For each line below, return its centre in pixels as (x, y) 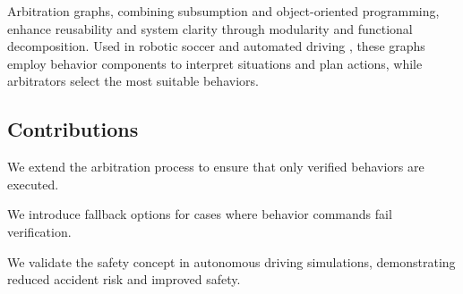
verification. (39, 231)
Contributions (73, 129)
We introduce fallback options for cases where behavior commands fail (200, 214)
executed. (33, 184)
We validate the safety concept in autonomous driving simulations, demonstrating (231, 261)
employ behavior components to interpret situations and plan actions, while (215, 63)
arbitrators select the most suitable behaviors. (133, 81)
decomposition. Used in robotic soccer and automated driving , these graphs (216, 46)
